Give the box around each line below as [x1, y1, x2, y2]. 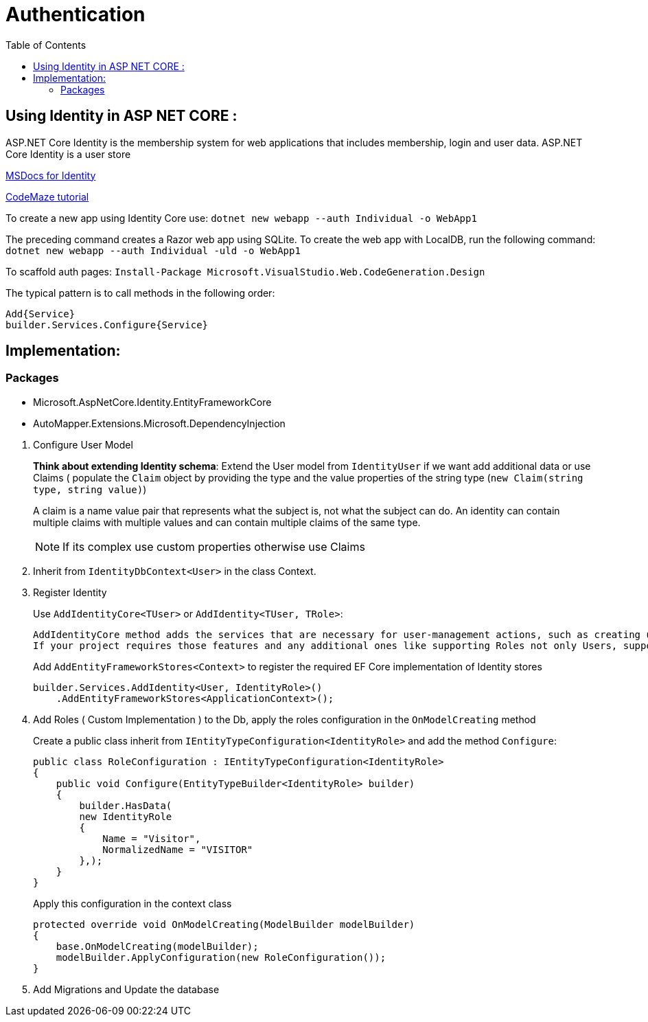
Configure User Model [33, 438, 133, 451]
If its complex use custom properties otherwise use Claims [62, 539, 365, 554]
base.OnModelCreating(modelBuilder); [56, 940, 259, 952]
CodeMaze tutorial [5, 190, 89, 203]
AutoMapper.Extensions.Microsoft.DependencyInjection [33, 417, 286, 429]
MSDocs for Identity [5, 169, 96, 181]
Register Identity [33, 586, 107, 598]
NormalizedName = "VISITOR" [102, 843, 253, 855]
